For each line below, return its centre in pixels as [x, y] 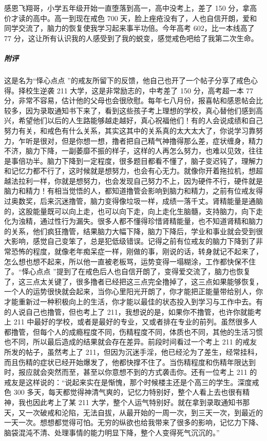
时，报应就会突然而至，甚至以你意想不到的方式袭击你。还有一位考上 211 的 [131, 372]
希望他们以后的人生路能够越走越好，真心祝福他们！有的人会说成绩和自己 [140, 120]
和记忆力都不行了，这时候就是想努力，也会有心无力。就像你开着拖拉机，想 [130, 171]
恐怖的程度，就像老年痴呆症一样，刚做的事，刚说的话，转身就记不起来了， [137, 251]
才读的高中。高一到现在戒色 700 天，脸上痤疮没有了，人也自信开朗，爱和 [134, 18]
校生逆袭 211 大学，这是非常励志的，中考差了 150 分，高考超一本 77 [139, 90]
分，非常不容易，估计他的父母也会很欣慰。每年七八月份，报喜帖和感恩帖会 [130, 100]
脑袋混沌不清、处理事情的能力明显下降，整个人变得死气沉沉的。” [112, 432]
